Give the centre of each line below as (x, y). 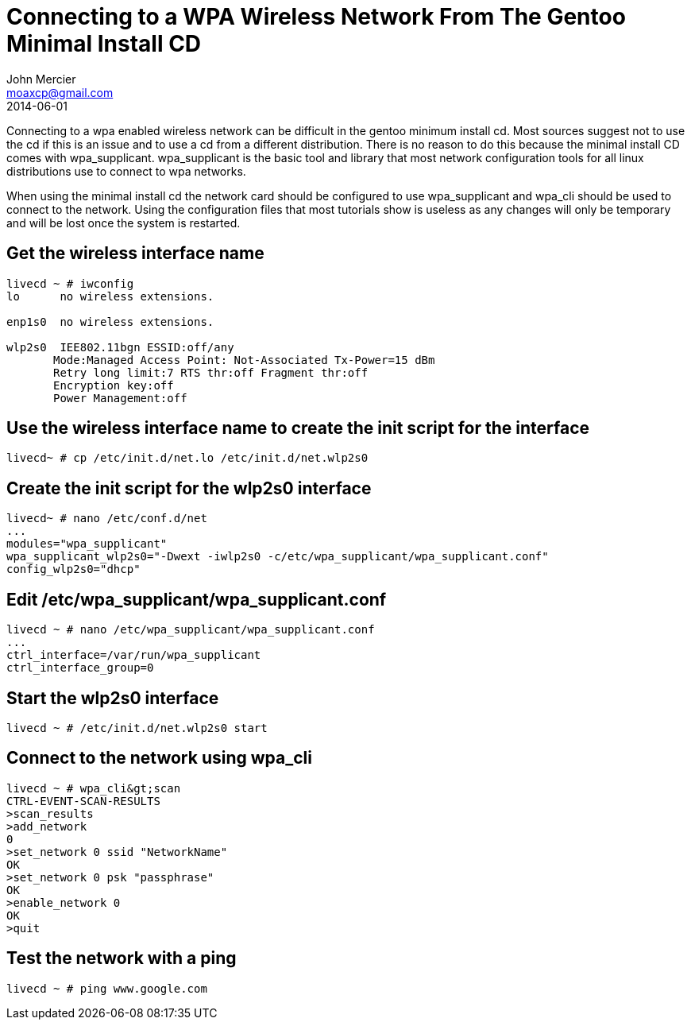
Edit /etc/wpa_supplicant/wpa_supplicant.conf (197, 599)
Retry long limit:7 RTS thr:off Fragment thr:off (211, 372)
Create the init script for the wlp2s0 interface (189, 488)
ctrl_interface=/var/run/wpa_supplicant (134, 655)
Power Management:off (120, 398)
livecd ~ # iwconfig (70, 283)
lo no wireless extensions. (110, 296)
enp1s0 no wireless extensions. (110, 321)
